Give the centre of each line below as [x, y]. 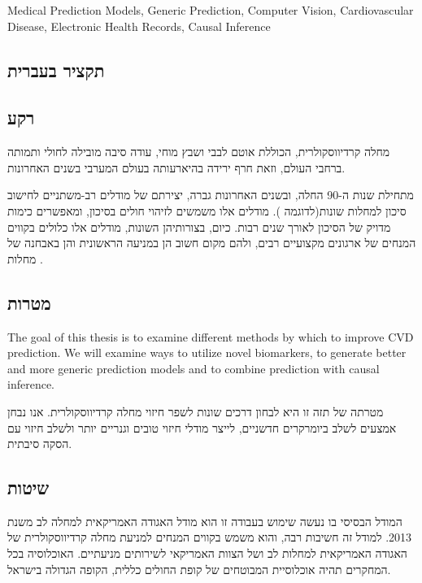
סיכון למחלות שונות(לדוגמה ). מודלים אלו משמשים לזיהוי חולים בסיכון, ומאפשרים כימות [207, 210]
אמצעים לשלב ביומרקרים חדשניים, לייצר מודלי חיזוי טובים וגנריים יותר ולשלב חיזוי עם [202, 427]
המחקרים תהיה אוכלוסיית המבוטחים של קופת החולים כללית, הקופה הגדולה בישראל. [199, 569]
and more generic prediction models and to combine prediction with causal [194, 368]
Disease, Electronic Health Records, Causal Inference [139, 26]
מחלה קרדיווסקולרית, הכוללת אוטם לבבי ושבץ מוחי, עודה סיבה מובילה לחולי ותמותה [199, 152]
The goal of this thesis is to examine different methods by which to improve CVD [211, 336]
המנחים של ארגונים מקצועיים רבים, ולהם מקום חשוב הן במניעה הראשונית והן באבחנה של [212, 243]
